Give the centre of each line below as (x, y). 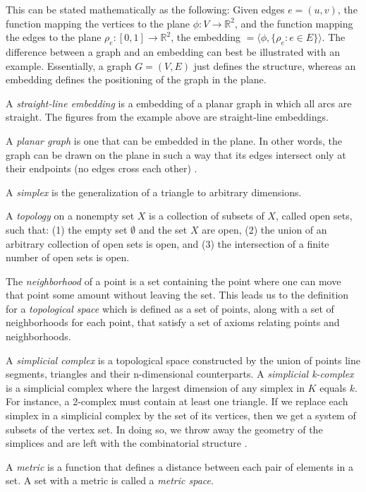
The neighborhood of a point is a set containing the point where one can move (173, 281)
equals (333, 387)
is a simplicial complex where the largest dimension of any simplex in (155, 387)
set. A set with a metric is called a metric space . (110, 480)
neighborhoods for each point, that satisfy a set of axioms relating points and (173, 322)
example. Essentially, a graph (69, 65)
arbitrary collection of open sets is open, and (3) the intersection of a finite (167, 243)
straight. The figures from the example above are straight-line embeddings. (167, 117)
